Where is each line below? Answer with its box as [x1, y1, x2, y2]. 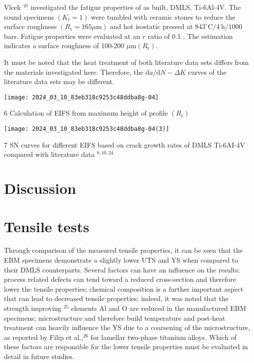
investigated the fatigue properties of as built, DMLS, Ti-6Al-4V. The [30, 2, 241, 12]
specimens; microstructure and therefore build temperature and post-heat [4, 312, 226, 323]
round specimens [4, 11, 54, 22]
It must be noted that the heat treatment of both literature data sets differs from [4, 57, 249, 67]
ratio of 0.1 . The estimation [147, 30, 233, 41]
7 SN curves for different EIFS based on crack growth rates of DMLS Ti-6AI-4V [4, 139, 245, 150]
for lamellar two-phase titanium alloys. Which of [90, 332, 237, 342]
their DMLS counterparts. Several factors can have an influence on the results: [4, 264, 240, 274]
